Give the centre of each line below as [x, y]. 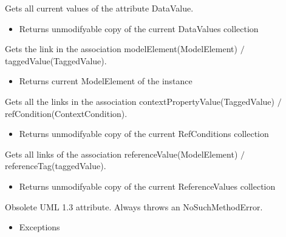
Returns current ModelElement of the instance [106, 81]
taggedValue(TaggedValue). [56, 60]
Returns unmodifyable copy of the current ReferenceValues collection [147, 186]
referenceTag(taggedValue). [56, 166]
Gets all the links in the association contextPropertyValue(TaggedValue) [140, 101]
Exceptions [39, 227]
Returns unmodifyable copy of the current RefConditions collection [144, 134]
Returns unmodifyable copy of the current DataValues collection [139, 28]
